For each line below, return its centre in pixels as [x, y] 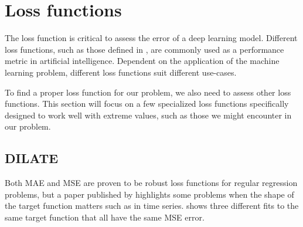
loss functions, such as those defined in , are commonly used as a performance [144, 49]
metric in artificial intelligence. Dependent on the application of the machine [142, 61]
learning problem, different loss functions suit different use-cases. [121, 72]
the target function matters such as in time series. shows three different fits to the [152, 206]
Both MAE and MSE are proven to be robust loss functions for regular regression [151, 183]
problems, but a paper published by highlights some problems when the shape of [149, 194]
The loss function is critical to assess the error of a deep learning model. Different [151, 38]
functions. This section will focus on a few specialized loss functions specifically [147, 104]
